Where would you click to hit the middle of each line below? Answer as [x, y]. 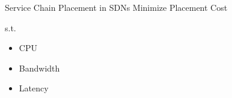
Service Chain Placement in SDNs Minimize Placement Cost [116, 7]
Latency [34, 88]
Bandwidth [39, 68]
